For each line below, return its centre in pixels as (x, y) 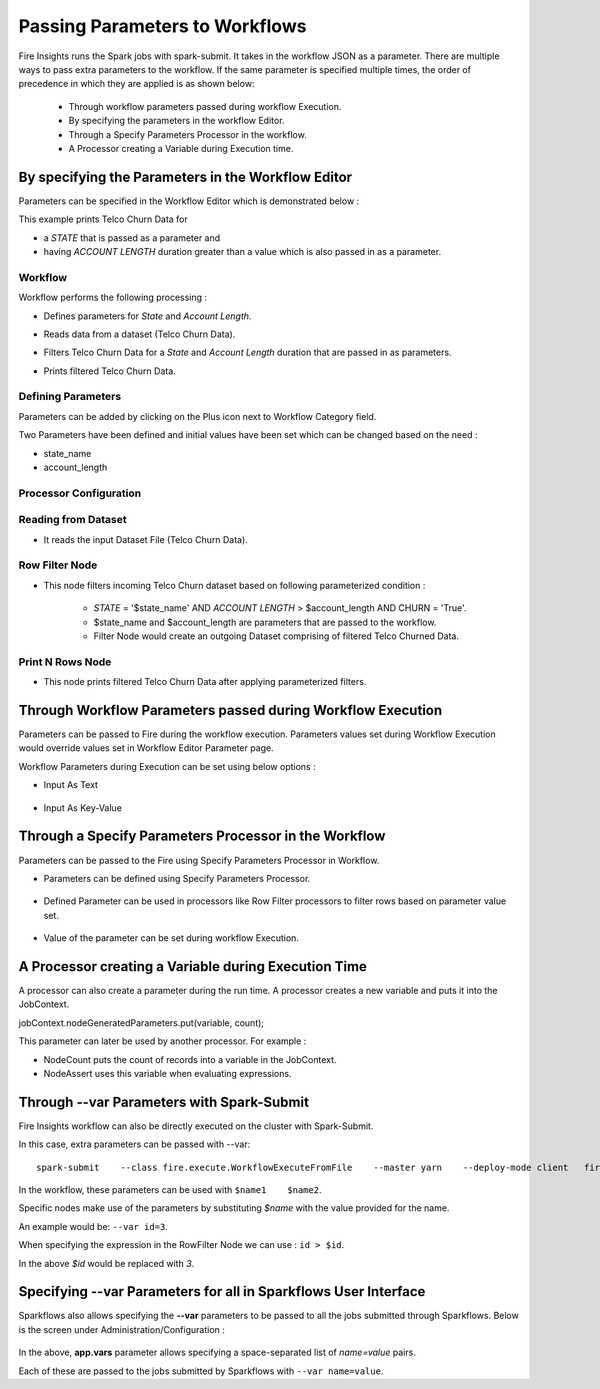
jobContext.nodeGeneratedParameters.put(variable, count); (141, 1022)
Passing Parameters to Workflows (162, 26)
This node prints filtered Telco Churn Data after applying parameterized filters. (205, 682)
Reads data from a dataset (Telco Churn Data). (139, 334)
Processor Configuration (80, 493)
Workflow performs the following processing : (113, 297)
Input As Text (71, 785)
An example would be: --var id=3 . (93, 1226)
